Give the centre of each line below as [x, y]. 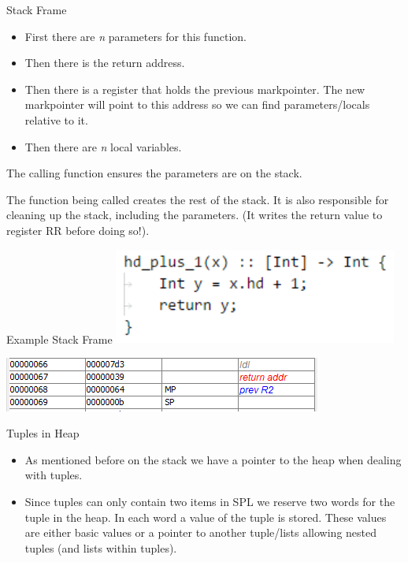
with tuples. [54, 475]
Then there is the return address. [105, 63]
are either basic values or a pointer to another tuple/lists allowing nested [201, 532]
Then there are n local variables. [103, 146]
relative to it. [56, 119]
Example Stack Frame [59, 339]
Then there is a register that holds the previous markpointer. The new [195, 89]
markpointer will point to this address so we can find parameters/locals [197, 104]
